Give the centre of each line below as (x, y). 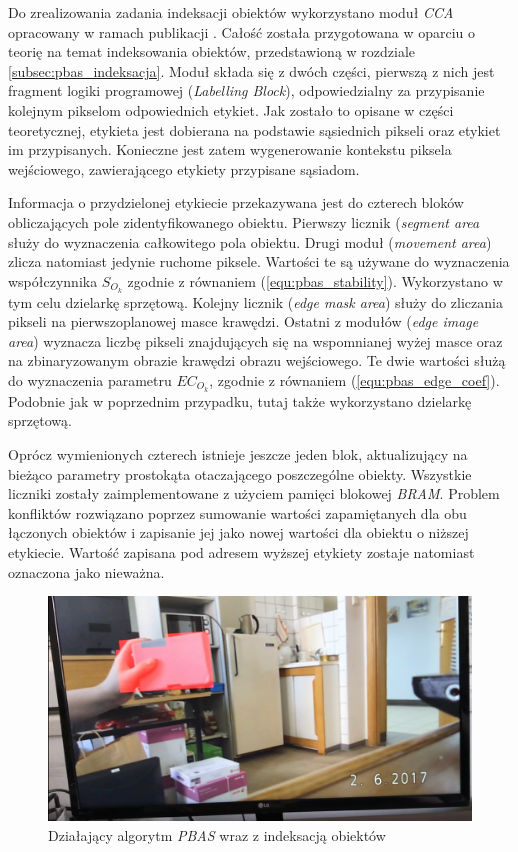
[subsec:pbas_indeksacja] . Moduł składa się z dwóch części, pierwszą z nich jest (251, 70)
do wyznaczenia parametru (90, 379)
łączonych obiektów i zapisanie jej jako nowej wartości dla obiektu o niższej (238, 532)
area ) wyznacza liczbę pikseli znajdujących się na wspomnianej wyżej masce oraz (255, 340)
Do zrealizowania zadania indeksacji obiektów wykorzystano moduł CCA (231, 12)
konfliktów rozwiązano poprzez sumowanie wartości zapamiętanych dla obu (237, 512)
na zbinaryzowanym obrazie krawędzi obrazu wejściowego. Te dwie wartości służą (257, 360)
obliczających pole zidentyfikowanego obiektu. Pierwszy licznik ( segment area (244, 221)
